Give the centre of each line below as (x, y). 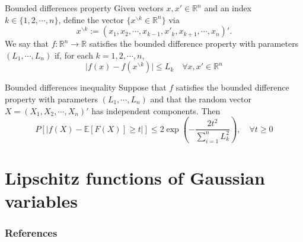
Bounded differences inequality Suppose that (86, 87)
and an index (228, 8)
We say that (27, 43)
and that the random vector (201, 99)
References (31, 233)
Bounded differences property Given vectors (84, 8)
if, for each (74, 55)
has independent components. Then (156, 110)
